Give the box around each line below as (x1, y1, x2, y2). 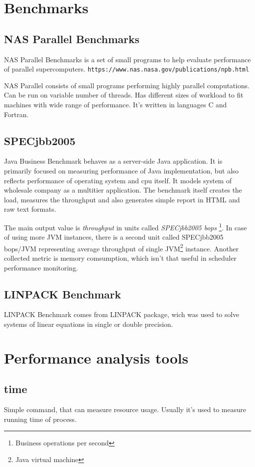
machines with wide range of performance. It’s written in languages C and (4, 99, 227, 110)
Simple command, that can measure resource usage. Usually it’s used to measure (4, 404, 246, 415)
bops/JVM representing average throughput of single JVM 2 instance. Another (4, 242, 239, 253)
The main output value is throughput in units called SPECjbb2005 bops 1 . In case (4, 221, 247, 232)
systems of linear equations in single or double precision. (4, 319, 173, 329)
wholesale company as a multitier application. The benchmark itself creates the (4, 185, 242, 195)
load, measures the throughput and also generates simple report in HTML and (4, 194, 240, 204)
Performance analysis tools (4, 347, 188, 368)
